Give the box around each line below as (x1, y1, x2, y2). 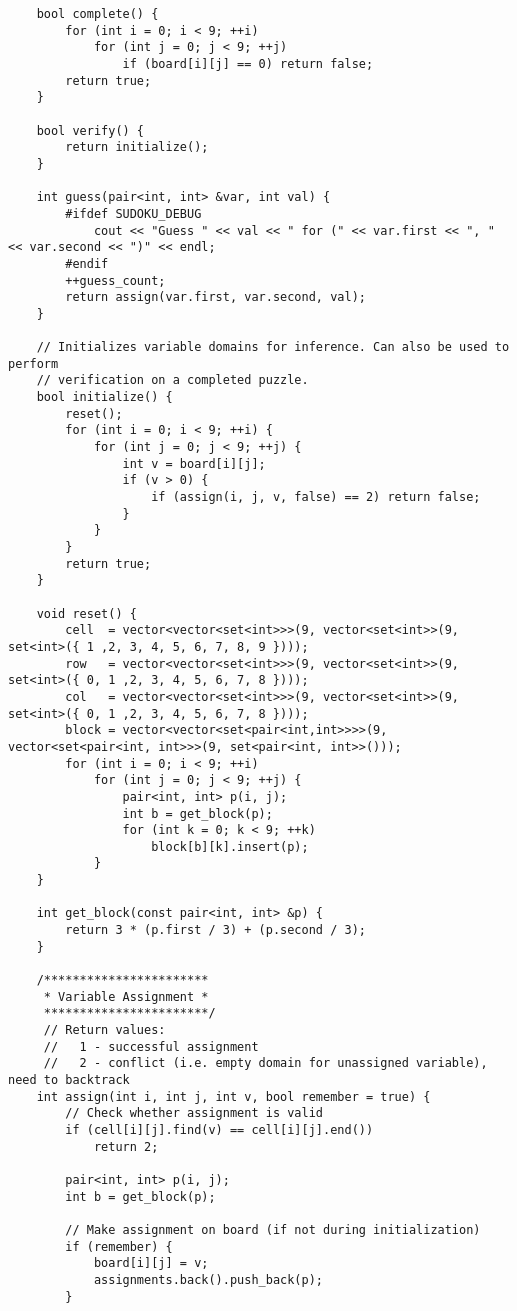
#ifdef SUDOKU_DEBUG (65, 206, 202, 221)
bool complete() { (36, 7, 159, 21)
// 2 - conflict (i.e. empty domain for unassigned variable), (43, 1056, 488, 1071)
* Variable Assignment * (43, 989, 209, 1004)
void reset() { (36, 606, 137, 621)
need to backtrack (8, 1073, 130, 1087)
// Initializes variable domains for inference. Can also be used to (36, 340, 510, 355)
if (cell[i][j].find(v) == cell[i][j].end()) (65, 1122, 374, 1137)
